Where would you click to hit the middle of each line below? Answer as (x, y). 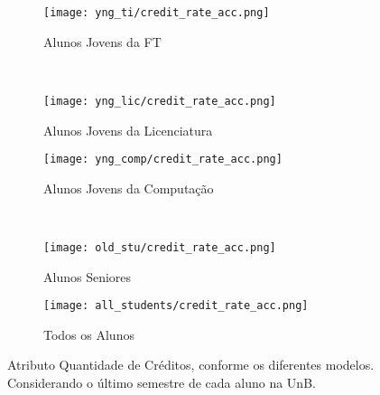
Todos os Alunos (89, 334)
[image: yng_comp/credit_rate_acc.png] (163, 160)
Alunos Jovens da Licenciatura (128, 130)
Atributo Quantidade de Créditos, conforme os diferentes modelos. (191, 365)
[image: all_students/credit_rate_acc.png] (176, 306)
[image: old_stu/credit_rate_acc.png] (160, 247)
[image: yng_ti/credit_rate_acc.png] (157, 13)
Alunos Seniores (88, 276)
